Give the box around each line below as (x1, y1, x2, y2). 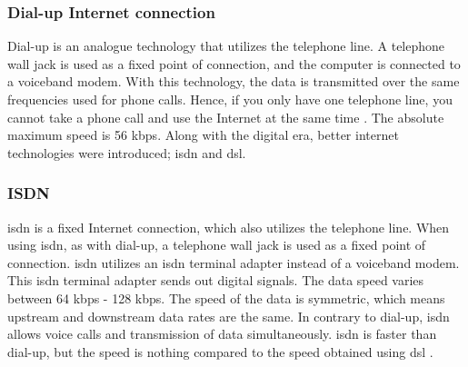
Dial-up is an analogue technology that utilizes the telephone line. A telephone (7, 36, 445, 55)
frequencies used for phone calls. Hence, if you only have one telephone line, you (7, 90, 453, 108)
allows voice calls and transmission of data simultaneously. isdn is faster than (7, 324, 437, 343)
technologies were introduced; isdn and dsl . (7, 143, 246, 162)
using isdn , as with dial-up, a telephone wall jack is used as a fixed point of (7, 235, 426, 254)
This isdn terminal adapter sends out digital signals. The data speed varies (7, 271, 424, 290)
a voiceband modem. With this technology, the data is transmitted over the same (7, 72, 460, 91)
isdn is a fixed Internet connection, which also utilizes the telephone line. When (7, 217, 450, 236)
